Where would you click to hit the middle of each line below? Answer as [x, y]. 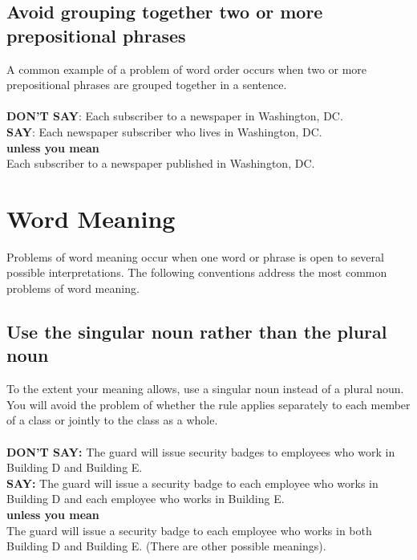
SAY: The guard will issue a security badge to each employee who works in [192, 483]
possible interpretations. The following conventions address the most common [197, 272]
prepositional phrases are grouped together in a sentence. [147, 85]
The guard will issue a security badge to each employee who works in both [189, 530]
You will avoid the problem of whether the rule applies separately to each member [208, 404]
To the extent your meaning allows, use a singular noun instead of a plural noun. [205, 389]
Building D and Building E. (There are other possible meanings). [166, 546]
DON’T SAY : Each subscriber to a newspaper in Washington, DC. [175, 116]
